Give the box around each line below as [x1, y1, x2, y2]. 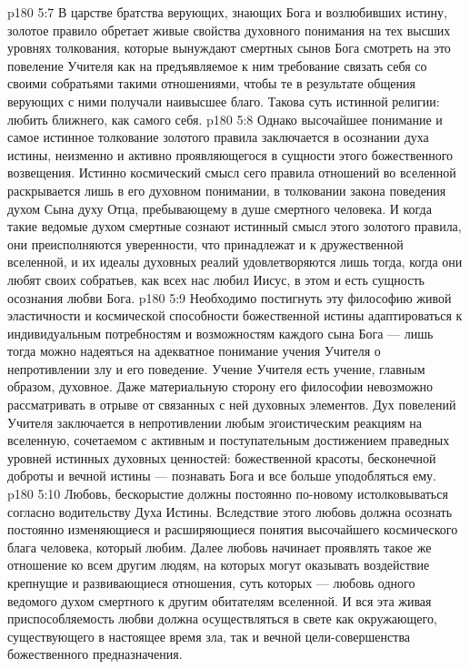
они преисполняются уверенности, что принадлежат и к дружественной [7, 234, 404, 253]
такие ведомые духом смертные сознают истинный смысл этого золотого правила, [7, 217, 462, 236]
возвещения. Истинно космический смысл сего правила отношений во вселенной [7, 163, 456, 182]
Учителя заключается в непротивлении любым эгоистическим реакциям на [7, 412, 422, 431]
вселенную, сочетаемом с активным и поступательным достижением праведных [7, 431, 450, 450]
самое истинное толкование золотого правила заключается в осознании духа [7, 127, 429, 147]
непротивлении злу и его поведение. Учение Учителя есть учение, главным [7, 359, 425, 378]
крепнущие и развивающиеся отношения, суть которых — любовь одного [7, 573, 415, 592]
